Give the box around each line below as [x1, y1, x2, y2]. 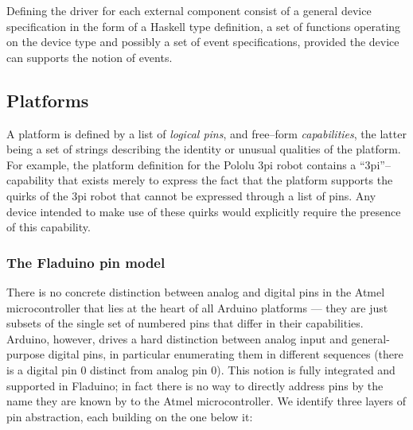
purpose [6, 346, 45, 362]
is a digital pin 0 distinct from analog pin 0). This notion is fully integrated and [6, 361, 395, 378]
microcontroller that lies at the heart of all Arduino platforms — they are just [6, 299, 388, 316]
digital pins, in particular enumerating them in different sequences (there [48, 346, 403, 362]
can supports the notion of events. [6, 48, 173, 65]
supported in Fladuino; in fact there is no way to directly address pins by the [6, 377, 384, 393]
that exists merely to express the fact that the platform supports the [57, 172, 393, 188]
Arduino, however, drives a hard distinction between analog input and [6, 330, 348, 347]
